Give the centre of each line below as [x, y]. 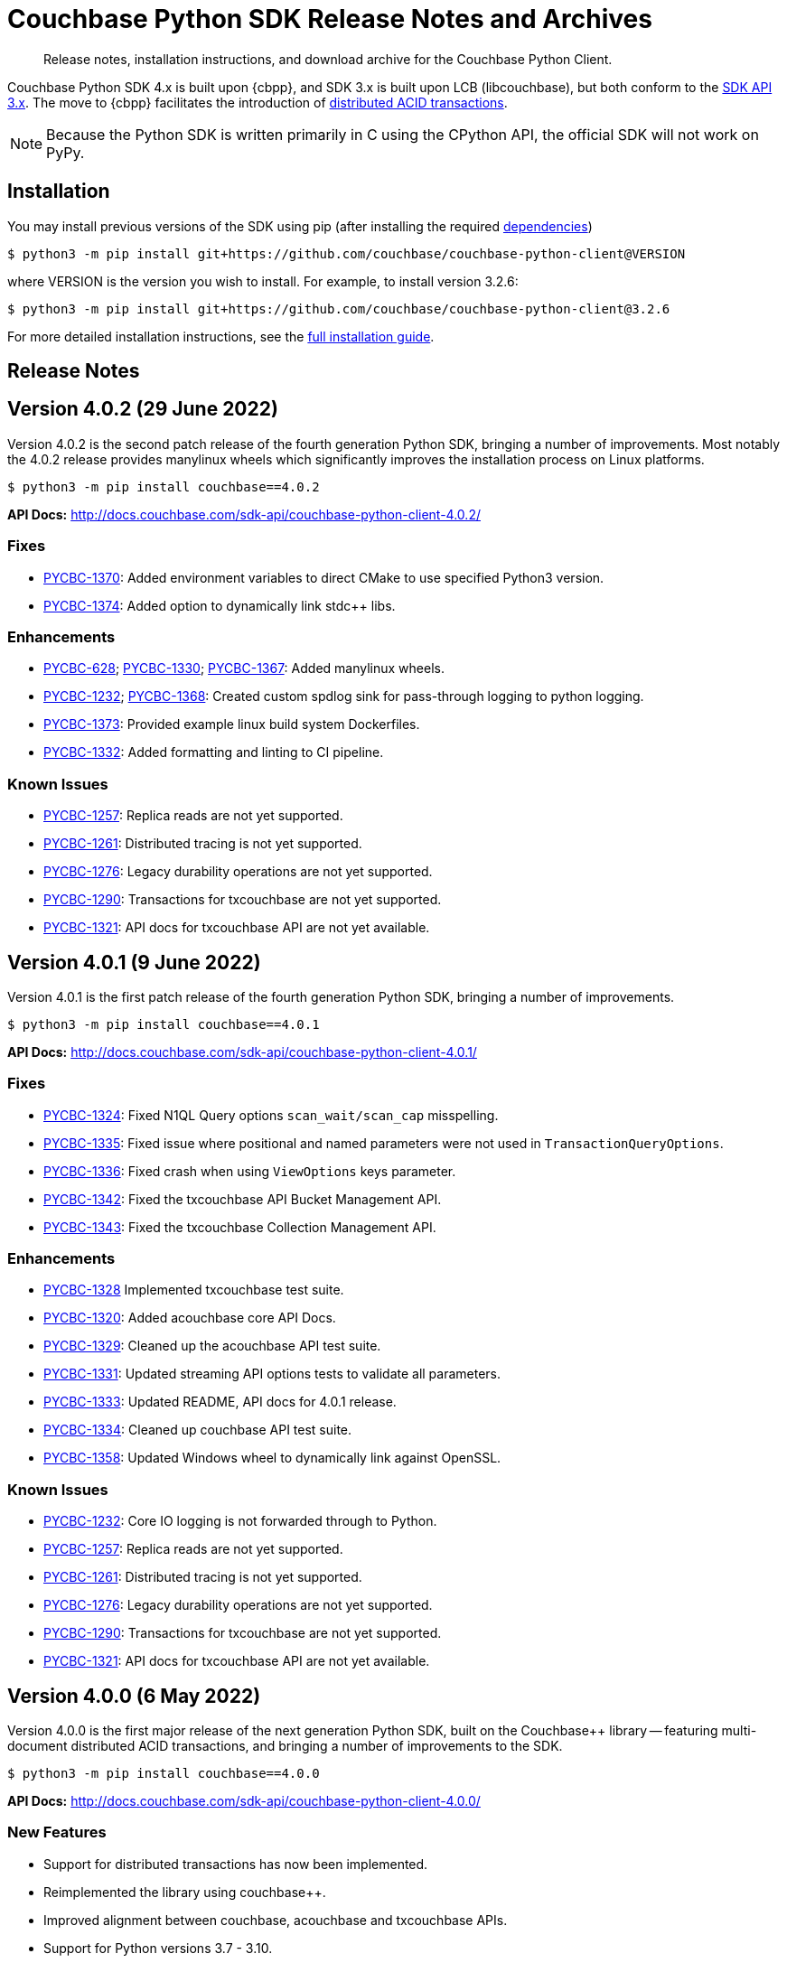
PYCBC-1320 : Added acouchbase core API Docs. [190, 1318]
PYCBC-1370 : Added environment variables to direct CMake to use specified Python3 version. [324, 577]
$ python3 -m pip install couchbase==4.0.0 [164, 1774]
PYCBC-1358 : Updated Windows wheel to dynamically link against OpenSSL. [272, 1458]
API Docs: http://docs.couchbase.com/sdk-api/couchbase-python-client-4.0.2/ [244, 514]
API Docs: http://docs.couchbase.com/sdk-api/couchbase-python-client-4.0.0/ [244, 1801]
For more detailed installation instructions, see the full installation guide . [221, 336]
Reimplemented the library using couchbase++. [185, 1892]
